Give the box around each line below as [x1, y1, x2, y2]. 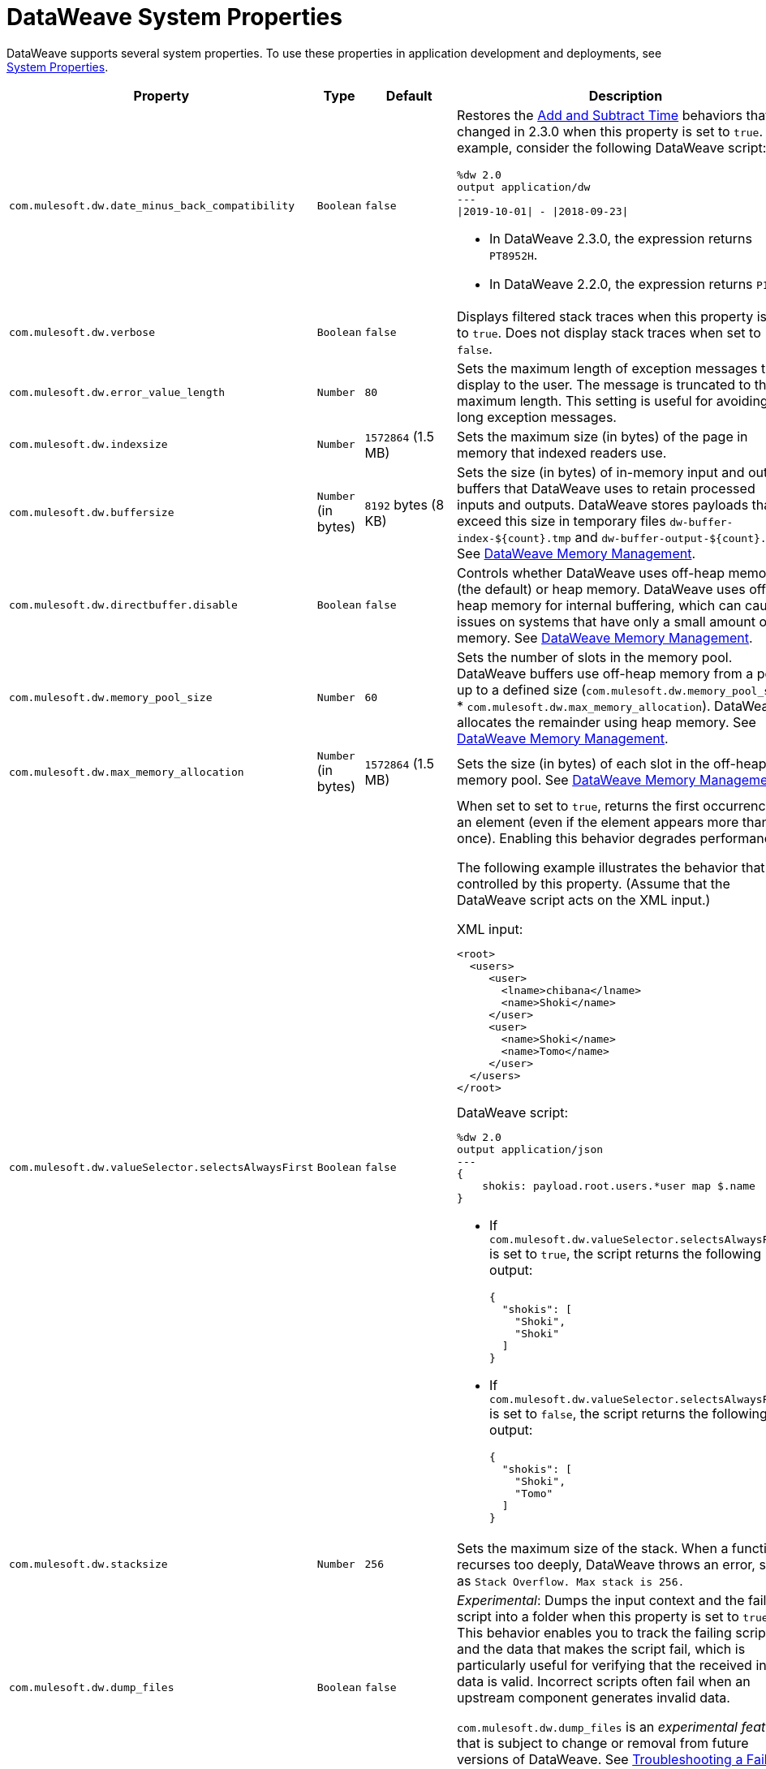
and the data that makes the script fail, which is [457, 1640, 746, 1657]
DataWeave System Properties [6, 3, 342, 31]
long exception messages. [457, 408, 617, 425]
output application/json [457, 1143, 604, 1156]
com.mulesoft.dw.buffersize [9, 506, 174, 519]
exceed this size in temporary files [457, 512, 666, 529]
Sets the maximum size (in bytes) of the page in [457, 428, 748, 445]
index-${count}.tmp [457, 532, 571, 544]
